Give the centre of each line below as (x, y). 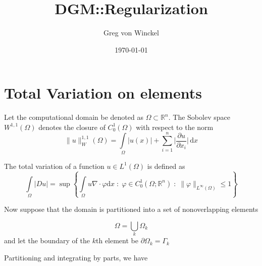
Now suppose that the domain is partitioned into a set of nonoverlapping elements (131, 209)
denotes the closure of (72, 127)
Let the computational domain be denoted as (74, 117)
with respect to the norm (175, 127)
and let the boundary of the (47, 240)
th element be (117, 240)
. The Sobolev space (199, 117)
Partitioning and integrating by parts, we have (76, 257)
